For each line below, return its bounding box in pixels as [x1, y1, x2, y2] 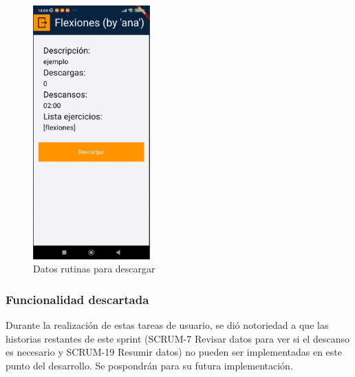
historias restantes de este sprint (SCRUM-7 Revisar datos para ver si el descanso [6, 331, 349, 345]
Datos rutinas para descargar [33, 261, 155, 276]
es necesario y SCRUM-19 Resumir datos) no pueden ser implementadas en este [6, 345, 343, 359]
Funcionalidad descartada [6, 290, 149, 308]
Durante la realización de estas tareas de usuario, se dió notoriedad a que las [6, 318, 329, 332]
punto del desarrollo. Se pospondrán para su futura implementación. [6, 358, 293, 372]
